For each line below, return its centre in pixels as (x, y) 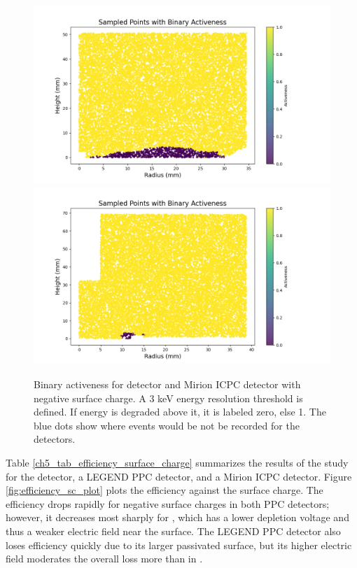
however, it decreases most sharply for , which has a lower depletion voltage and (177, 517)
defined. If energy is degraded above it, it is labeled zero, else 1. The (180, 412)
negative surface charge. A (90, 398)
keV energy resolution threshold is (230, 398)
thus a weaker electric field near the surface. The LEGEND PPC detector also (173, 531)
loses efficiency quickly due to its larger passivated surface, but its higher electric (179, 545)
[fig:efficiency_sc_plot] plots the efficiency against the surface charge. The (164, 490)
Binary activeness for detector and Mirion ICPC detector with (167, 384)
